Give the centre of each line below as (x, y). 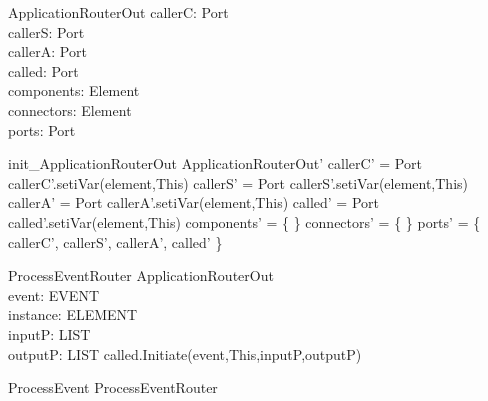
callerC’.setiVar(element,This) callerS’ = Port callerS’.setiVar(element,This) (238, 182)
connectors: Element (70, 109)
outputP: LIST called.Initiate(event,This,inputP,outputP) (185, 353)
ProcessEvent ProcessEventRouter (113, 387)
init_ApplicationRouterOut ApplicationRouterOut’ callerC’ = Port (215, 163)
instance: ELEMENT (73, 314)
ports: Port (42, 129)
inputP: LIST (49, 333)
